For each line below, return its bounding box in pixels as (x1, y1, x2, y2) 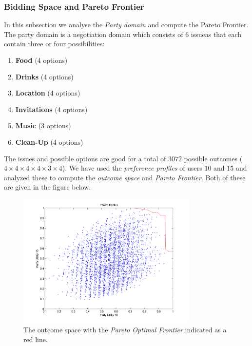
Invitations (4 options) (15, 104, 88, 114)
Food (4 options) (15, 55, 68, 65)
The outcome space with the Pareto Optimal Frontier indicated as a (23, 324, 227, 334)
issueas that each (191, 29, 242, 39)
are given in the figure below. (4, 182, 91, 192)
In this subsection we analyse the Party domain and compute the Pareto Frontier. (4, 19, 249, 30)
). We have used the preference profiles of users (62, 163, 202, 173)
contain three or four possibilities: (4, 38, 105, 49)
